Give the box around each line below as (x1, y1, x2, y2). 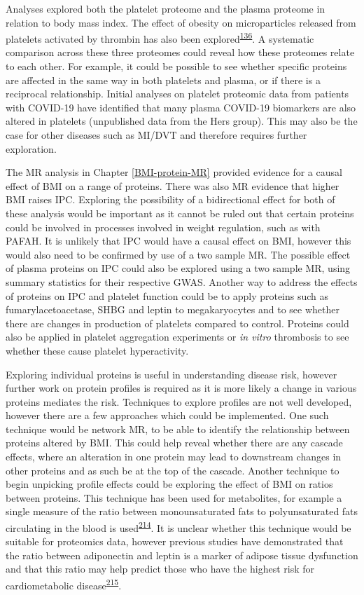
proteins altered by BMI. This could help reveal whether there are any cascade (6, 435, 343, 450)
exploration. (6, 141, 57, 156)
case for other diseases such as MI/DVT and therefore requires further (6, 128, 307, 142)
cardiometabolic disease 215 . (6, 576, 122, 592)
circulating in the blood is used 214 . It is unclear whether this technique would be (6, 519, 351, 535)
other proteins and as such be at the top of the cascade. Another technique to (6, 463, 339, 477)
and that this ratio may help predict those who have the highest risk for (6, 561, 315, 576)
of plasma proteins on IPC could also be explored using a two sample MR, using (6, 261, 351, 275)
